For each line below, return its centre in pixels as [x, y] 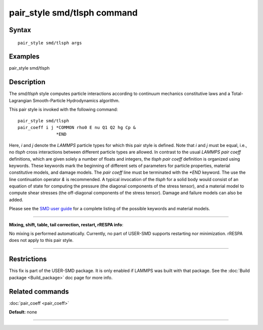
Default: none [23, 312]
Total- [237, 94]
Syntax [20, 30]
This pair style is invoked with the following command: [64, 110]
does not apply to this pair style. [41, 240]
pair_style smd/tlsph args [50, 43]
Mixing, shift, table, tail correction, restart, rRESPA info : [66, 224]
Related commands [39, 291]
